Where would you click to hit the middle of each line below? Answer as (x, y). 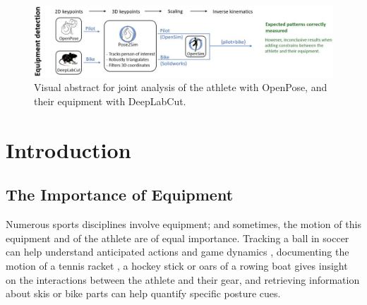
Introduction (68, 149)
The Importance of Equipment (120, 195)
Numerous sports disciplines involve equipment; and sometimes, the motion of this (183, 224)
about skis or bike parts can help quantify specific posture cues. (143, 293)
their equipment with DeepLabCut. (110, 101)
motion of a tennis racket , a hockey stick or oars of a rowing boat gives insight (177, 265)
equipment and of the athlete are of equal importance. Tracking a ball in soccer (178, 238)
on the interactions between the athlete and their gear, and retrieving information (183, 279)
